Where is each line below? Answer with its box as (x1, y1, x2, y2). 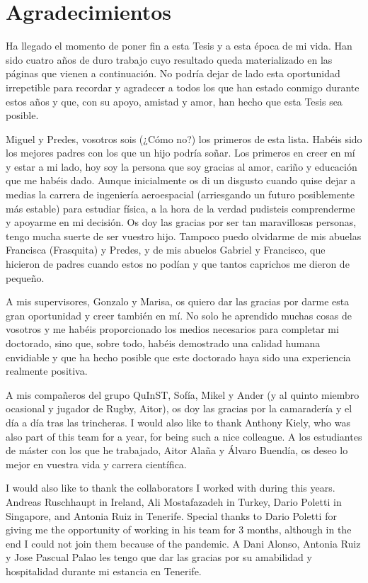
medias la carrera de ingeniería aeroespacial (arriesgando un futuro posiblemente (6, 187, 355, 202)
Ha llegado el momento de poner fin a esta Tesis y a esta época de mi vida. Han (6, 38, 352, 53)
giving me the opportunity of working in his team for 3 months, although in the (6, 522, 352, 537)
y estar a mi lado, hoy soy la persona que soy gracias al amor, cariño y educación (6, 159, 357, 174)
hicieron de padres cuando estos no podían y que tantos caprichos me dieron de (6, 256, 350, 271)
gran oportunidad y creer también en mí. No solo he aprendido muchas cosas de (6, 307, 352, 322)
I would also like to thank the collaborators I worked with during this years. (6, 480, 335, 495)
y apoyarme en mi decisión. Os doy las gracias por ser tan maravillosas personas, (6, 215, 357, 230)
